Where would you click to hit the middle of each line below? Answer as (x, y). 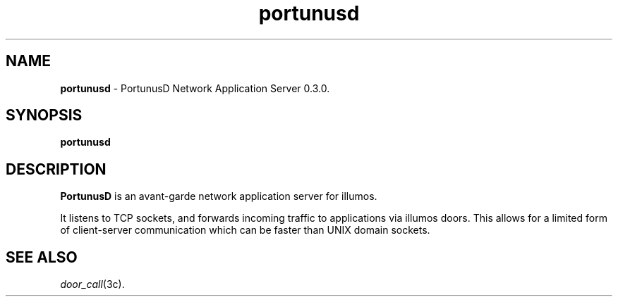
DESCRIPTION (56, 169)
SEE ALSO (42, 257)
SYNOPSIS (44, 115)
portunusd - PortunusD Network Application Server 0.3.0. (195, 88)
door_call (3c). (92, 284)
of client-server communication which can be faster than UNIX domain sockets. (245, 230)
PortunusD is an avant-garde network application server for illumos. (219, 196)
